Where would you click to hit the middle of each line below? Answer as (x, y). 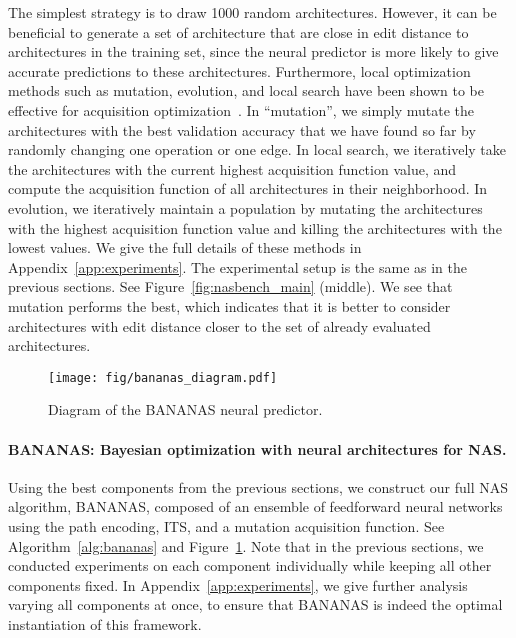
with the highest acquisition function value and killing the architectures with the (255, 227)
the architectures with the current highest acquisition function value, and (232, 168)
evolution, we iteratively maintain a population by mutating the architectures (245, 207)
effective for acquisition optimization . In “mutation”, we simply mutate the (241, 109)
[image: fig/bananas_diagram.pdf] (163, 377)
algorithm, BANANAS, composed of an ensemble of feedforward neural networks (255, 506)
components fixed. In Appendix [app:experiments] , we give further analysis (238, 584)
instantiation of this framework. (105, 623)
